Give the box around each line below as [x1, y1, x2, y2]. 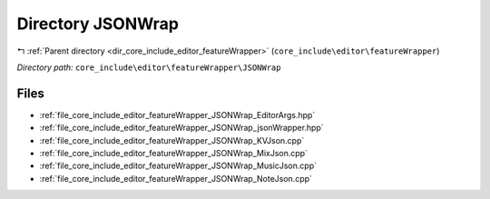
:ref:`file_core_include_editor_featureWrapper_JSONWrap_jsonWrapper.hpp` [39, 123, 324, 134]
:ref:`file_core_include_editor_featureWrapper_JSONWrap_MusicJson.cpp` [39, 160, 318, 172]
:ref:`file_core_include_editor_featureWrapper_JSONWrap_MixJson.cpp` [39, 148, 309, 159]
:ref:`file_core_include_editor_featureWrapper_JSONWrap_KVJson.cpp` [39, 134, 305, 145]
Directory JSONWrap [16, 14, 179, 34]
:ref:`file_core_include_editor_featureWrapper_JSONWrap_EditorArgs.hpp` [39, 109, 316, 120]
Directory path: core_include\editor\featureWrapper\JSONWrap [16, 62, 281, 73]
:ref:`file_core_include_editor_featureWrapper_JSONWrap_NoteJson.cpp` [39, 173, 313, 184]
